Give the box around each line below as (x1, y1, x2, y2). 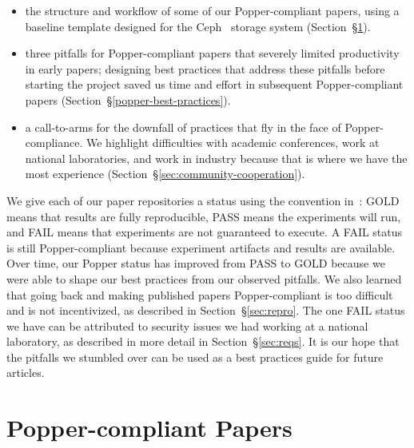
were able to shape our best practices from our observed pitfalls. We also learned (6, 270, 402, 287)
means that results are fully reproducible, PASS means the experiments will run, (6, 208, 401, 224)
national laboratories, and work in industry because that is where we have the (25, 149, 408, 166)
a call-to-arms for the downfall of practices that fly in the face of (25, 118, 341, 135)
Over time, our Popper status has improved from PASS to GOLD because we (6, 255, 385, 272)
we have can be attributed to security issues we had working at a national (6, 317, 368, 334)
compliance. (25, 134, 83, 151)
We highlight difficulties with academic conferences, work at (86, 134, 380, 151)
